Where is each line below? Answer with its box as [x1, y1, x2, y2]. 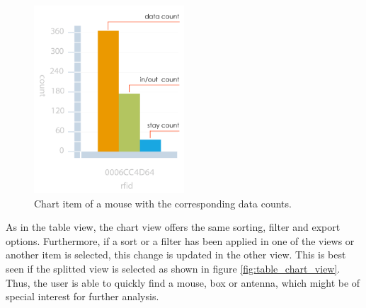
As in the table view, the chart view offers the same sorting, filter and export [6, 219, 341, 234]
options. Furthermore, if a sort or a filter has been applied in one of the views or [6, 233, 355, 248]
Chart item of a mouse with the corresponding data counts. [34, 195, 292, 210]
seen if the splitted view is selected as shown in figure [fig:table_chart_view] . [6, 261, 341, 275]
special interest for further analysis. [6, 289, 159, 304]
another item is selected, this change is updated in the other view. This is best [6, 247, 346, 262]
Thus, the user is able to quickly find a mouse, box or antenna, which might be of [6, 275, 360, 290]
